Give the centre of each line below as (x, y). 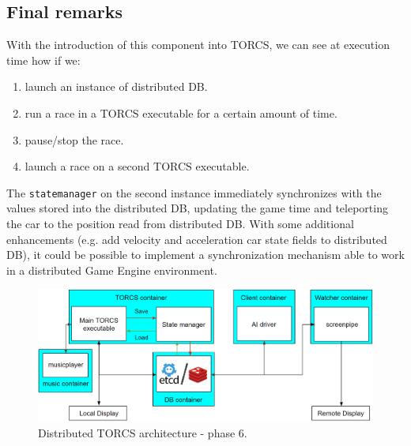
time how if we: (43, 60)
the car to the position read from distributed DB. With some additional (180, 224)
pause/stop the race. (74, 139)
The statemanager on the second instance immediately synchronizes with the (194, 192)
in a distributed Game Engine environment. (112, 270)
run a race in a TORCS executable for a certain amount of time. (181, 112)
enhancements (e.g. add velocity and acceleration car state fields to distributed (197, 239)
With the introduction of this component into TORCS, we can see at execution (198, 45)
